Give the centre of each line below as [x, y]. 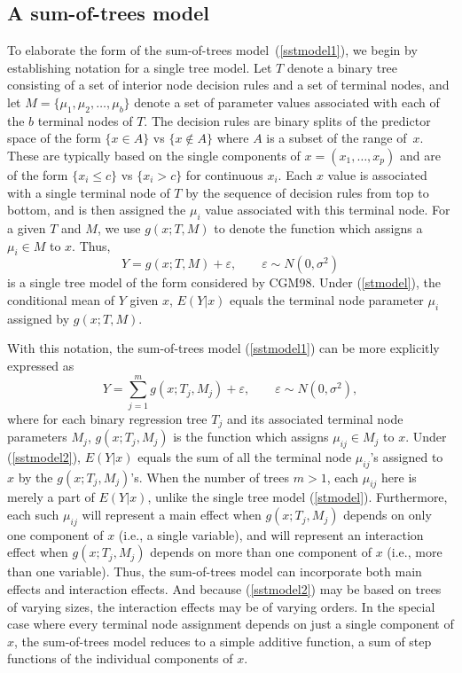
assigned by [39, 318]
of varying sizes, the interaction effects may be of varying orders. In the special [221, 606]
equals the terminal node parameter [327, 299]
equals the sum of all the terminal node [245, 456]
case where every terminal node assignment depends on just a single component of [231, 624]
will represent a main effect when [172, 515]
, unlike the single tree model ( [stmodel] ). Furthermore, [298, 497]
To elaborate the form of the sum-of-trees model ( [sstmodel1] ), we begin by [212, 50]
